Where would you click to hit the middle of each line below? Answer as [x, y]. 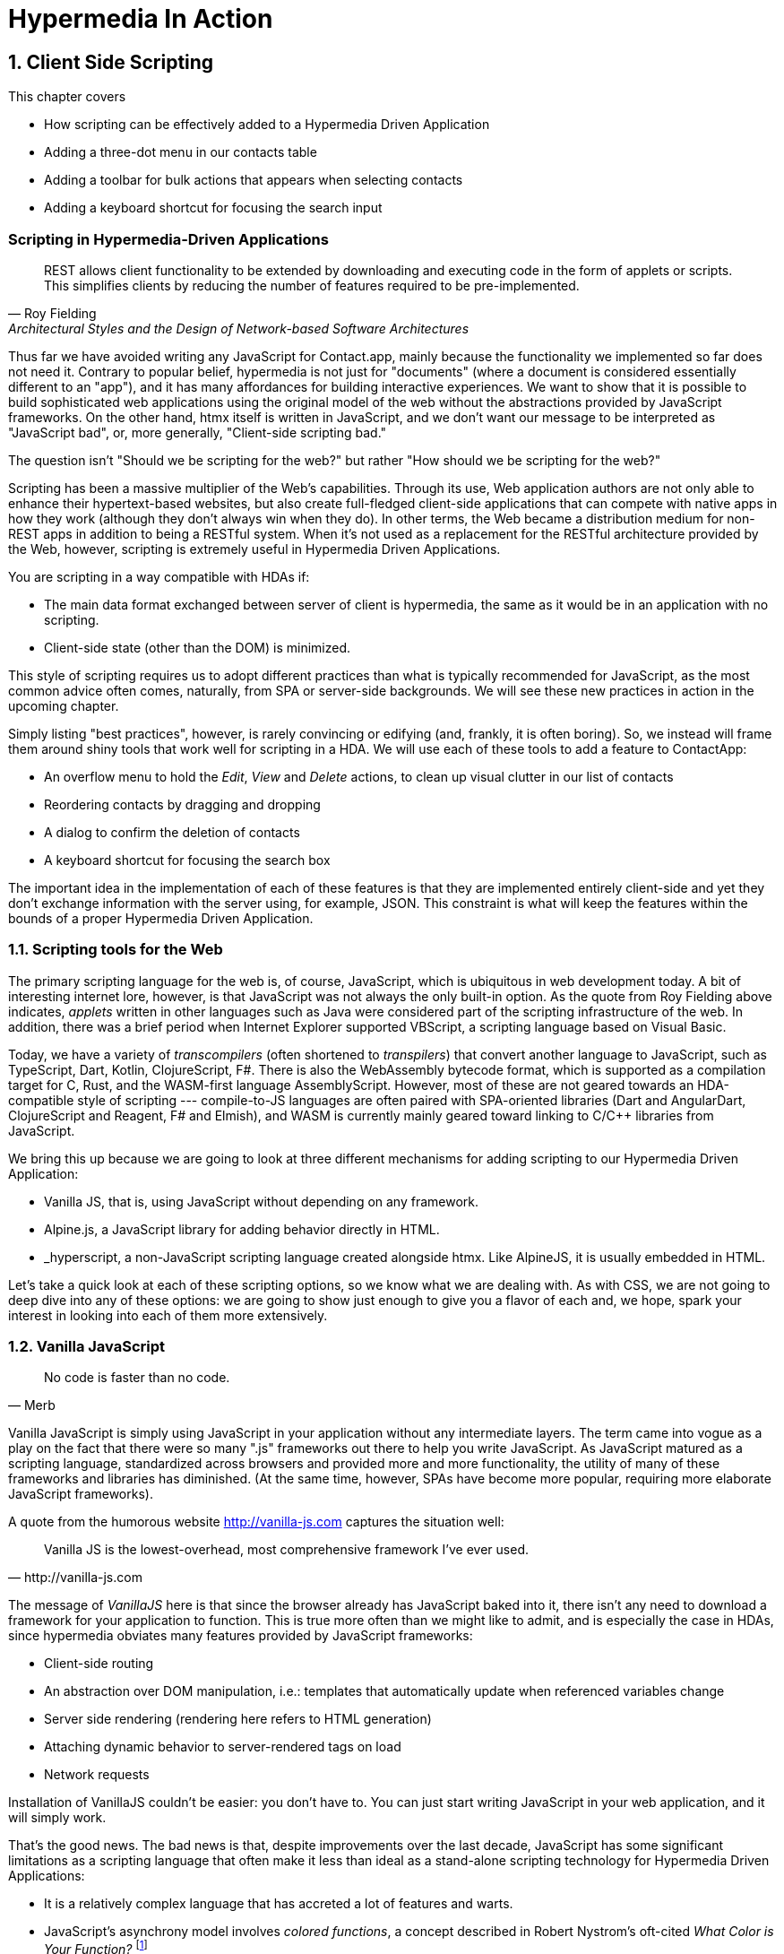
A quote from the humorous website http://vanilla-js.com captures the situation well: [256, 1522]
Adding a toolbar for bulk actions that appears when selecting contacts [254, 180]
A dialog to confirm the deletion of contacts [172, 832]
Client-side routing [99, 1664]
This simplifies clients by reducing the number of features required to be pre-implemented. [312, 285]
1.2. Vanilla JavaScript [86, 1347]
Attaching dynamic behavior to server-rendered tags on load [223, 1747]
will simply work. [57, 1818]
